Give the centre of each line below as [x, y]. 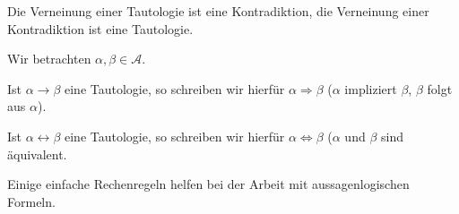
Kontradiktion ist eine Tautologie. [100, 28]
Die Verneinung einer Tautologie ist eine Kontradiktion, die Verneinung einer [218, 11]
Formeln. [31, 201]
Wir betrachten [49, 59]
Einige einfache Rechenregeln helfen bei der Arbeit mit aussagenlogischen [208, 184]
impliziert [371, 88]
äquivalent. [37, 154]
